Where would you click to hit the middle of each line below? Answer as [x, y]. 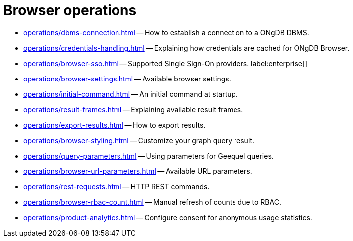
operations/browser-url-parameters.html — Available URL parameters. [138, 171]
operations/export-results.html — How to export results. [115, 125]
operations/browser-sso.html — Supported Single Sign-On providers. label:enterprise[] [166, 63]
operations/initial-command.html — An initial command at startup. [131, 94]
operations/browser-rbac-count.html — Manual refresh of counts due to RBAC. [152, 202]
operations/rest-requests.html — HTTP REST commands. [117, 186]
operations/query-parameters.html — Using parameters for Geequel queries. [149, 156]
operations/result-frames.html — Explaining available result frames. [133, 109]
